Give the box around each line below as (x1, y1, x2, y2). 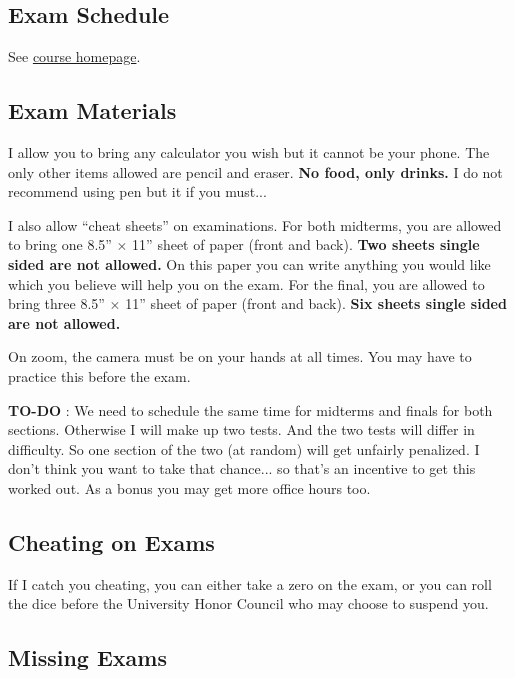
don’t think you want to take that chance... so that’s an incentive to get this (8, 458, 476, 479)
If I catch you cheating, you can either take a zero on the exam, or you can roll (8, 573, 492, 594)
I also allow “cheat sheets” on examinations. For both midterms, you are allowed (8, 214, 502, 235)
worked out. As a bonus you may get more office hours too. (8, 477, 371, 498)
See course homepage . (8, 46, 141, 67)
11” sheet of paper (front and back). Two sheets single (132, 234, 480, 255)
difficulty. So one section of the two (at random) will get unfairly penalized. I (8, 438, 480, 459)
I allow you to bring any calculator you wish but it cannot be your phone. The (8, 142, 490, 162)
